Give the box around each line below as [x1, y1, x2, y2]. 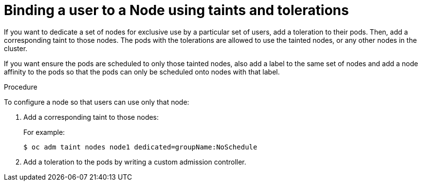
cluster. [4, 44, 28, 53]
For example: [23, 128, 65, 136]
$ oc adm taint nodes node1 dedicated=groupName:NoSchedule [23, 143, 257, 151]
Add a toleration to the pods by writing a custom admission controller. [23, 157, 246, 166]
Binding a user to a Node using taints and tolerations [4, 2, 349, 18]
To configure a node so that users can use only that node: [4, 97, 189, 106]
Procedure [4, 82, 37, 91]
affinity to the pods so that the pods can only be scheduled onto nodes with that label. [4, 67, 280, 76]
